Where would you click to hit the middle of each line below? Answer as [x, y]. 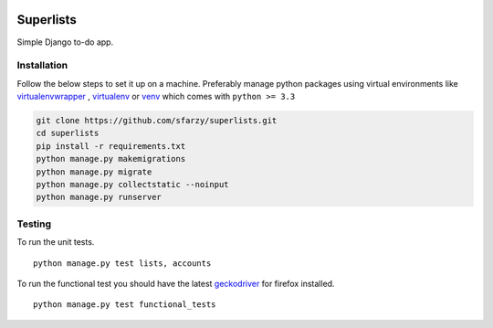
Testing [34, 224]
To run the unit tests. [56, 242]
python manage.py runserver [99, 197]
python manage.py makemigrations [111, 159]
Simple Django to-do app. [65, 42]
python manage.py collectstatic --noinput [132, 184]
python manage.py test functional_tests [125, 305]
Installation [42, 66]
